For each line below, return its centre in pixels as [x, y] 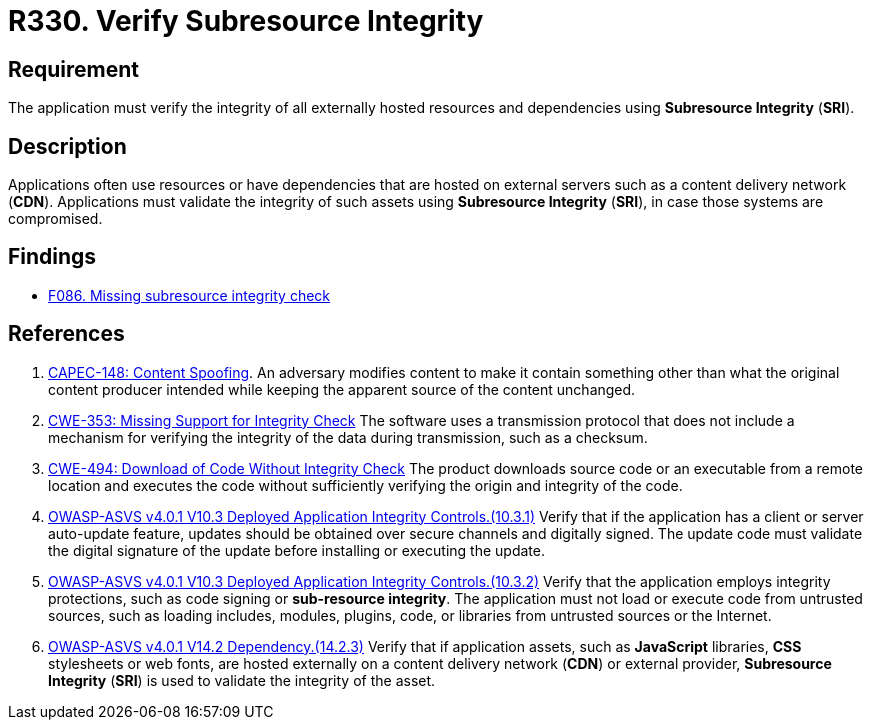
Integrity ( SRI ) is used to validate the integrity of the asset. [242, 680]
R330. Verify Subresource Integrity [246, 21]
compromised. [55, 219]
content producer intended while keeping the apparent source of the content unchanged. [342, 389]
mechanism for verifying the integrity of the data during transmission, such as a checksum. [348, 437]
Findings [52, 257]
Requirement [74, 69]
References [66, 334]
